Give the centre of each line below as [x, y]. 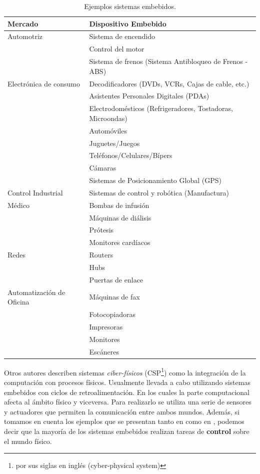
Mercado [23, 23]
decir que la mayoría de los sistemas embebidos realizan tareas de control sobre [127, 431]
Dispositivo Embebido [128, 23]
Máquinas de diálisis [120, 217]
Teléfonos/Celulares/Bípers [131, 155]
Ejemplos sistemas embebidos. [130, 6]
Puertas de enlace [116, 279]
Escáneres [104, 351]
